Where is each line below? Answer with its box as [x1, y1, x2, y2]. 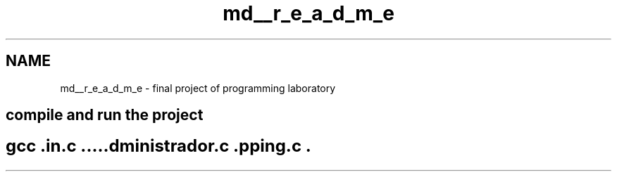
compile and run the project [6, 106, 204, 124]
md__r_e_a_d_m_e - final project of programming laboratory [60, 81, 336, 94]
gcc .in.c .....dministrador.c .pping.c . [6, 136, 311, 157]
